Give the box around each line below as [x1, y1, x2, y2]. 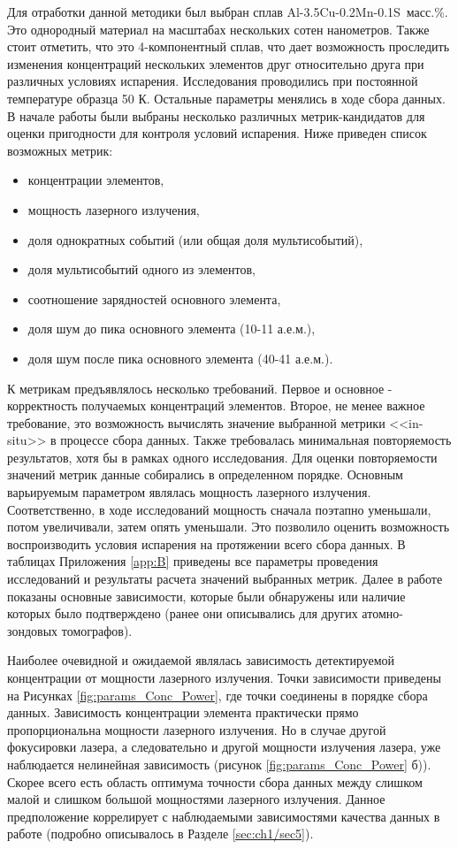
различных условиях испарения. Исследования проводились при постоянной [7, 72, 418, 90]
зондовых [7, 621, 58, 639]
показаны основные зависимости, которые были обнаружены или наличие [7, 586, 406, 605]
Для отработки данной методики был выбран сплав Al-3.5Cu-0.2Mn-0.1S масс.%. [7, 3, 448, 20]
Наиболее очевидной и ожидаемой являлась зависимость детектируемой [7, 651, 395, 669]
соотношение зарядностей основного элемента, [27, 289, 281, 308]
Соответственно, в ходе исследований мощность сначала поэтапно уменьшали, [7, 500, 431, 518]
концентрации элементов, [27, 171, 164, 189]
